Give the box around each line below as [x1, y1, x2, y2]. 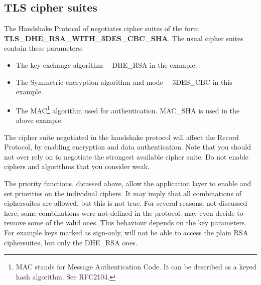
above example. [16, 115, 63, 125]
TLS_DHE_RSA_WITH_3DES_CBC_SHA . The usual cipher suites [4, 33, 243, 43]
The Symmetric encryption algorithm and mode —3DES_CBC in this [16, 76, 232, 87]
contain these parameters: [4, 43, 83, 53]
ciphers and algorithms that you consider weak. [4, 161, 150, 172]
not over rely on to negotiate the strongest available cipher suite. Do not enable [4, 151, 249, 162]
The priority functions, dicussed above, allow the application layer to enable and [4, 178, 251, 188]
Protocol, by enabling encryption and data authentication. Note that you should [4, 141, 251, 152]
